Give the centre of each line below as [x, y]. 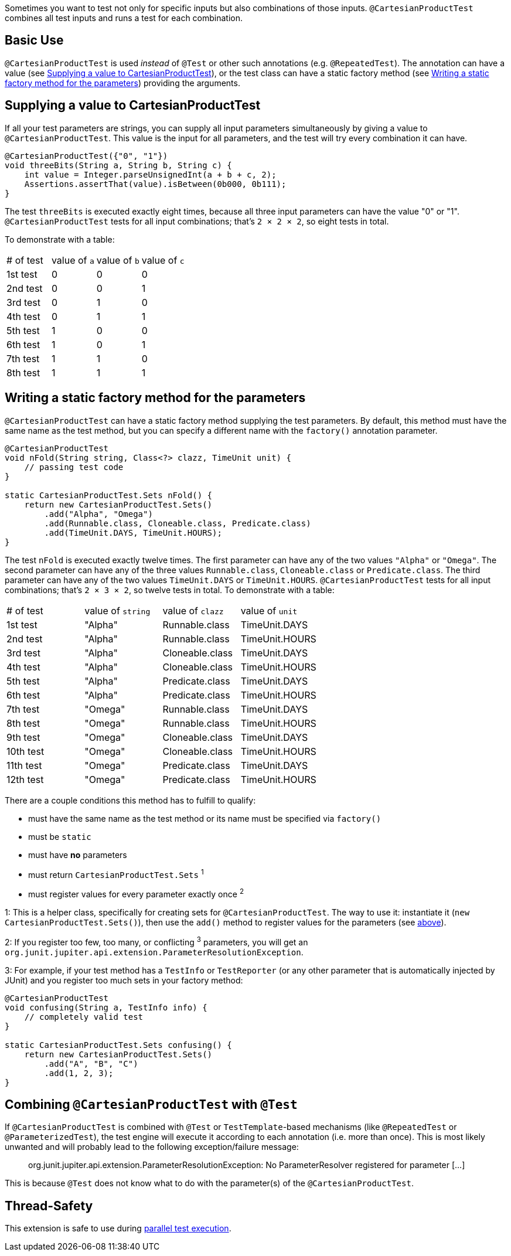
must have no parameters [78, 855]
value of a [73, 260]
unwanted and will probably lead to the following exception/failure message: [152, 1147]
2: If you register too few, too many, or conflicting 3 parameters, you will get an [156, 941]
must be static [60, 836]
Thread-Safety [49, 1206]
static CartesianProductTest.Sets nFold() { [109, 495]
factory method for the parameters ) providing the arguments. [122, 83]
